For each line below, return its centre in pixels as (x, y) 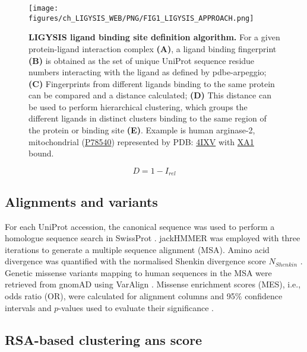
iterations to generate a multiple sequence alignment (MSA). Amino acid (137, 249)
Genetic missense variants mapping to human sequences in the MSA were (138, 272)
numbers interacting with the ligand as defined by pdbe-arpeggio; (148, 72)
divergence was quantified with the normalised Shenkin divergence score (135, 261)
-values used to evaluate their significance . (136, 307)
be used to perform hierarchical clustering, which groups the (138, 106)
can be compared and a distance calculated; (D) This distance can (150, 95)
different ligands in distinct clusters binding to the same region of (148, 118)
